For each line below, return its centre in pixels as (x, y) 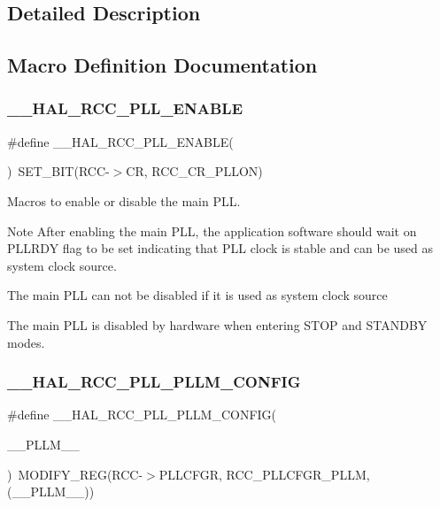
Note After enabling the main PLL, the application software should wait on (212, 230)
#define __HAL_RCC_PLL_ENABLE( (120, 141)
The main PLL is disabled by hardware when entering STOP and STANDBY (217, 324)
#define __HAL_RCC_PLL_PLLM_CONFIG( (142, 415)
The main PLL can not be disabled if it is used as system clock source (197, 295)
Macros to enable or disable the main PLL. (124, 200)
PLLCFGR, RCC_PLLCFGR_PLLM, (264, 474)
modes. (26, 342)
